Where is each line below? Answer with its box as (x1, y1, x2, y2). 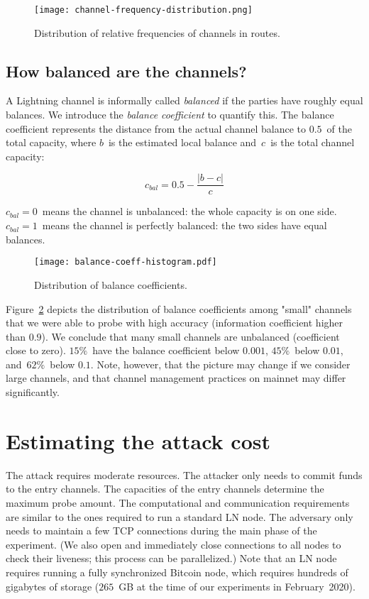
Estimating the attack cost (6, 426, 270, 455)
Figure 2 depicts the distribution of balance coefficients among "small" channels (6, 301, 352, 316)
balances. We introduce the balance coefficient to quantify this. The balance (6, 107, 334, 122)
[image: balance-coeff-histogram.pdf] (34, 257, 217, 268)
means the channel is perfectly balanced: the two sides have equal (42, 218, 327, 233)
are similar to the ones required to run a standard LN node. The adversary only (6, 509, 353, 524)
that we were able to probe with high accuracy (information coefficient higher (6, 315, 343, 330)
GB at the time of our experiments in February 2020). (119, 578, 356, 593)
